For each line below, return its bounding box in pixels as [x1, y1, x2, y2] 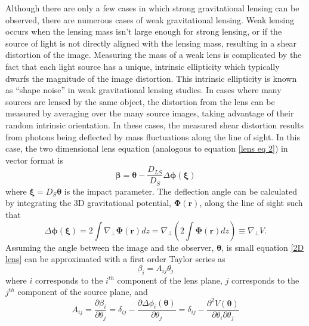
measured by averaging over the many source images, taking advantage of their [5, 107, 294, 119]
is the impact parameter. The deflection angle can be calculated [64, 184, 297, 197]
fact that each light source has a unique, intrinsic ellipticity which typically [5, 60, 280, 72]
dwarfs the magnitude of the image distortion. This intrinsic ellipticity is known [5, 72, 297, 84]
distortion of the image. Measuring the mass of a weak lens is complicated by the [5, 48, 302, 61]
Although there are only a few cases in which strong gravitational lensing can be [5, 2, 299, 14]
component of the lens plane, [117, 273, 223, 286]
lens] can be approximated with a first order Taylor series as [5, 253, 225, 265]
